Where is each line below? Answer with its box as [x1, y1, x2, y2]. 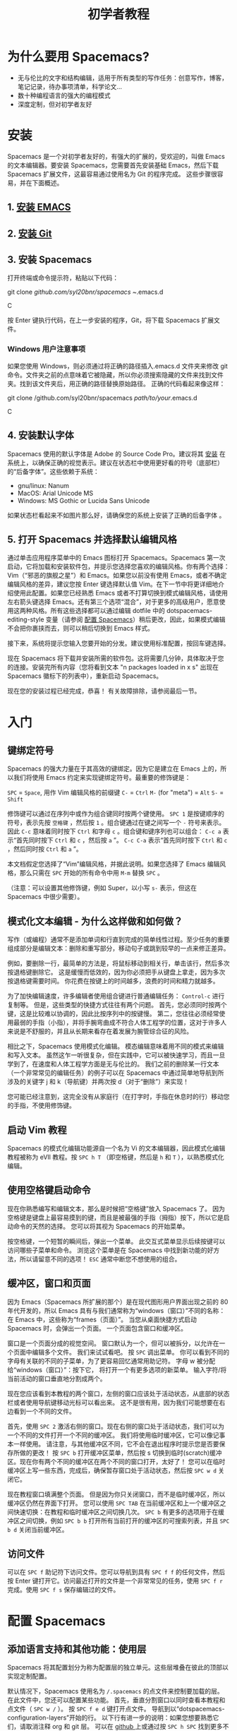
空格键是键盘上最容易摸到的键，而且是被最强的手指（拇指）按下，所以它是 [7, 1213, 224, 1222]
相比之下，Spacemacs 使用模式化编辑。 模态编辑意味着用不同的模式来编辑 [7, 1042, 224, 1051]
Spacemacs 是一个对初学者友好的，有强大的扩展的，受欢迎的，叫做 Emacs [7, 152, 226, 160]
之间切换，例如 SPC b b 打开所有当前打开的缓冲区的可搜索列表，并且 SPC [19, 1516, 230, 1525]
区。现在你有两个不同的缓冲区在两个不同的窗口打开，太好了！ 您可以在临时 [7, 1457, 226, 1465]
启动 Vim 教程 [7, 1124, 67, 1136]
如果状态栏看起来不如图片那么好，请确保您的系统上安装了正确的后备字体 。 [7, 511, 226, 519]
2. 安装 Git [7, 227, 52, 239]
